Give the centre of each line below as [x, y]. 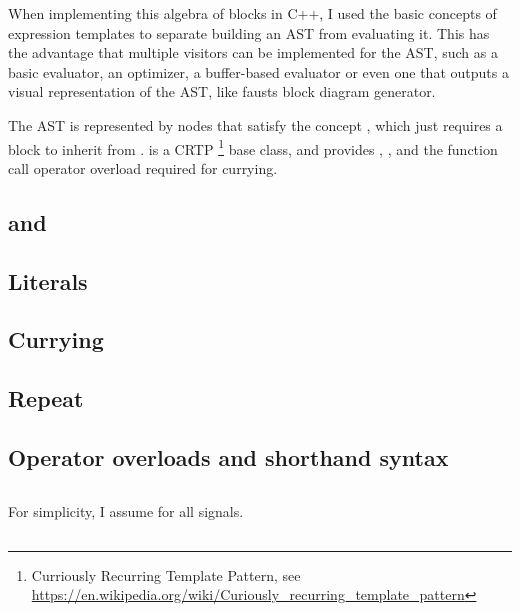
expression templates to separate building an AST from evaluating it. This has [249, 32]
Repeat [46, 398]
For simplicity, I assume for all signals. [126, 510]
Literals [48, 280]
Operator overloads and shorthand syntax [228, 456]
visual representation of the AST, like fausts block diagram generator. [222, 91]
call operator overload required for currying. [143, 167]
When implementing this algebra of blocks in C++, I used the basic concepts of [252, 13]
